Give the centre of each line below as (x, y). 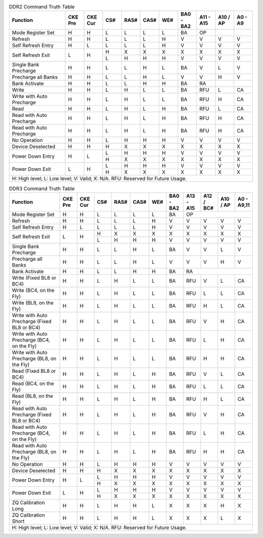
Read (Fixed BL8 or (34, 371)
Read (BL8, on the (33, 396)
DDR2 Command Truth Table (42, 7)
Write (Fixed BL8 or (34, 278)
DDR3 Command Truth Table (42, 189)
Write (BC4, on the (33, 290)
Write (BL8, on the (33, 303)
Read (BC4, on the (33, 384)
